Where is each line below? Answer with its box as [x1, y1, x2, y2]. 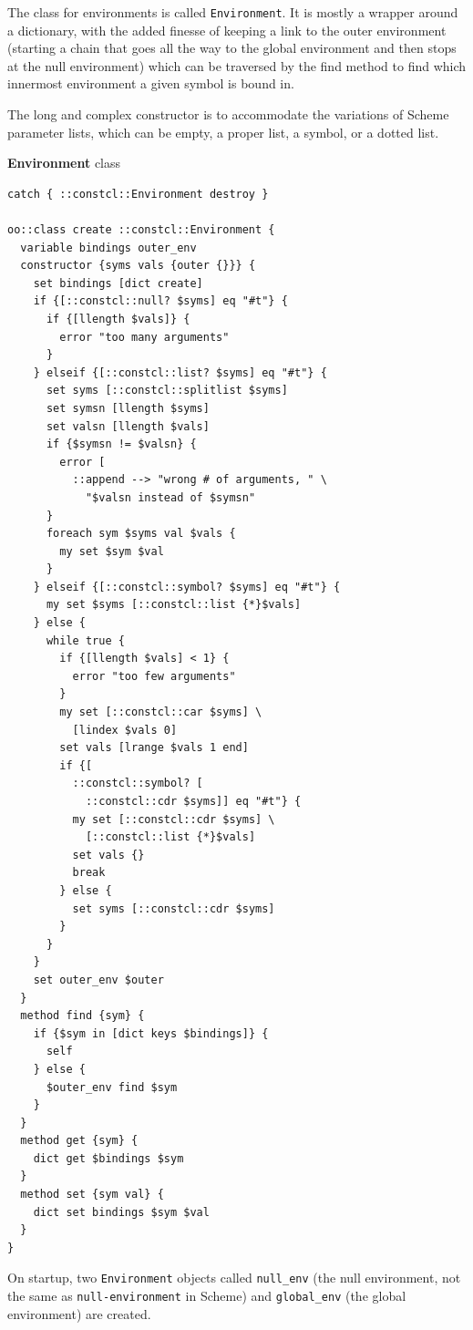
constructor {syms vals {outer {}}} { [20, 259, 256, 273]
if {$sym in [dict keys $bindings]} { [33, 1026, 269, 1040]
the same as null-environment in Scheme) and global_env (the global [7, 1286, 406, 1305]
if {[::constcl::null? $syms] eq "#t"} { [33, 294, 288, 308]
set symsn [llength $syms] [46, 401, 210, 415]
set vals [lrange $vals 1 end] [59, 741, 249, 755]
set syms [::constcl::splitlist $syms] [46, 384, 288, 397]
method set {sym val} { [20, 1188, 164, 1201]
